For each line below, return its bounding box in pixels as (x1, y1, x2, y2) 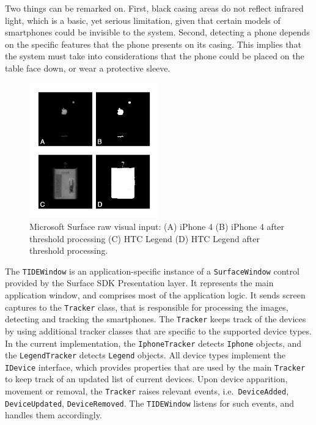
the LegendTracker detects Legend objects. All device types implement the (5, 349, 285, 361)
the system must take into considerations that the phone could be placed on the (5, 50, 304, 62)
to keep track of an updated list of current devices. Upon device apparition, (5, 372, 288, 385)
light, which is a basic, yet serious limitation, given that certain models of (5, 13, 281, 26)
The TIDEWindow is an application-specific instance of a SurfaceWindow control (5, 264, 299, 277)
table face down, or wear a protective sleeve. (5, 61, 171, 74)
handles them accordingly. (5, 408, 102, 421)
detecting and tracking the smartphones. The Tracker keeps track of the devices (5, 312, 306, 325)
